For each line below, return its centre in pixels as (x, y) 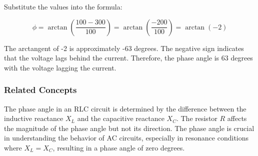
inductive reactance (34, 118)
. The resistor (197, 118)
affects (237, 118)
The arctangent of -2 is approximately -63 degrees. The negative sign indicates (124, 48)
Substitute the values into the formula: (63, 6)
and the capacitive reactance (121, 118)
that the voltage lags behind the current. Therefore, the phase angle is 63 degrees (128, 58)
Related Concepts (40, 90)
